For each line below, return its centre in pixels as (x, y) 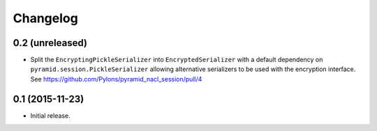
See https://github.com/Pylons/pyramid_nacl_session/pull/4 (116, 79)
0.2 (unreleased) (50, 43)
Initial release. (50, 116)
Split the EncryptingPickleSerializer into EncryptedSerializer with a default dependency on (177, 60)
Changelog (45, 18)
